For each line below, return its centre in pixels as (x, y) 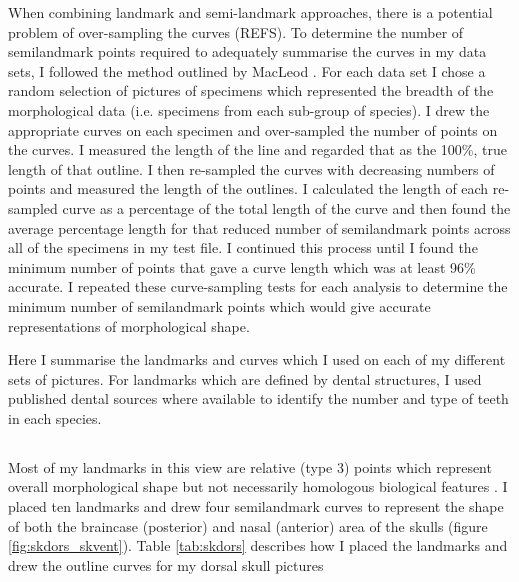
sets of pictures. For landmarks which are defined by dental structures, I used (245, 378)
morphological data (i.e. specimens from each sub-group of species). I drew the (249, 109)
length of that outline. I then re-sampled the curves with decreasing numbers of (251, 168)
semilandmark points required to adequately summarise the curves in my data (247, 51)
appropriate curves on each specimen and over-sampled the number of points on (253, 129)
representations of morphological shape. (129, 325)
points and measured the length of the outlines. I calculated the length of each (248, 188)
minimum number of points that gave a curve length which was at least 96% (242, 266)
